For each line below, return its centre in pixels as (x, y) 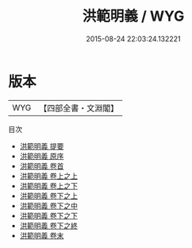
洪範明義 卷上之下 (48, 186)
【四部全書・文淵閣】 (79, 108)
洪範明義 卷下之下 (48, 215)
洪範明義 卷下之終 (48, 225)
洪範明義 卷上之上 (48, 176)
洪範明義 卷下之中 (48, 205)
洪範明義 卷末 (42, 235)
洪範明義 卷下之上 (48, 196)
